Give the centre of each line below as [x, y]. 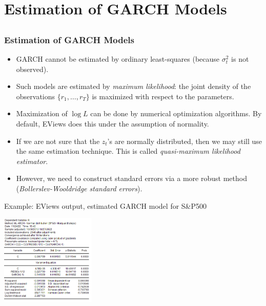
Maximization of [42, 113]
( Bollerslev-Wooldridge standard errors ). [79, 188]
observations [36, 96]
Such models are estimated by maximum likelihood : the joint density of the [134, 86]
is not [240, 59]
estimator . [32, 161]
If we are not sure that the [58, 141]
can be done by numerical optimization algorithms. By [176, 113]
